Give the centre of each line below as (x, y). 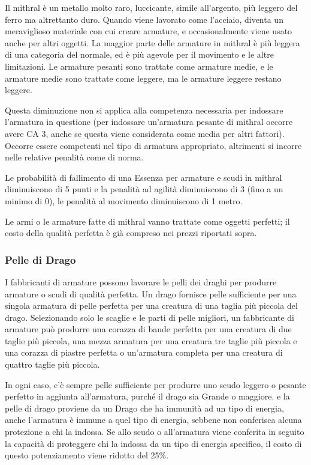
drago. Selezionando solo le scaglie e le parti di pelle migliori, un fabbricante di (150, 317)
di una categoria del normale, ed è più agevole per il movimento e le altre (139, 54)
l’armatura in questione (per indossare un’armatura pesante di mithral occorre (149, 122)
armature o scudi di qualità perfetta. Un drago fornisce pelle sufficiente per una (151, 293)
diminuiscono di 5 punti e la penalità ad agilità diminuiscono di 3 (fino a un (144, 189)
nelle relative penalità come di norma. (74, 157)
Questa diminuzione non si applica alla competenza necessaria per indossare (144, 110)
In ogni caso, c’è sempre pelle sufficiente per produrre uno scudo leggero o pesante (155, 384)
